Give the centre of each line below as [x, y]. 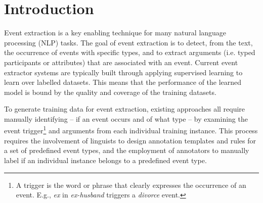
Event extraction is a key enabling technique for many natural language [115, 33]
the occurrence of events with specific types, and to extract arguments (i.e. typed [130, 52]
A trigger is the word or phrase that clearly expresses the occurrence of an [131, 185]
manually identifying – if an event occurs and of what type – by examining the [126, 118]
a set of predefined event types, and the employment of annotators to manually [127, 150]
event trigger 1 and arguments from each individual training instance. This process [131, 130]
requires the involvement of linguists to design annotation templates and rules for [130, 140]
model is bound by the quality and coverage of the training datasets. [110, 92]
